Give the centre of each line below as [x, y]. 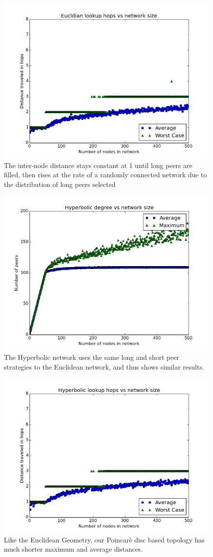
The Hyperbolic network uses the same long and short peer [92, 357]
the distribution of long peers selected [60, 184]
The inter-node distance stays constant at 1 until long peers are [98, 165]
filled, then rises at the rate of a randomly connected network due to [106, 175]
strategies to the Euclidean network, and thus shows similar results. [104, 366]
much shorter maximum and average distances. [73, 549]
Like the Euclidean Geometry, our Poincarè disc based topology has [104, 539]
